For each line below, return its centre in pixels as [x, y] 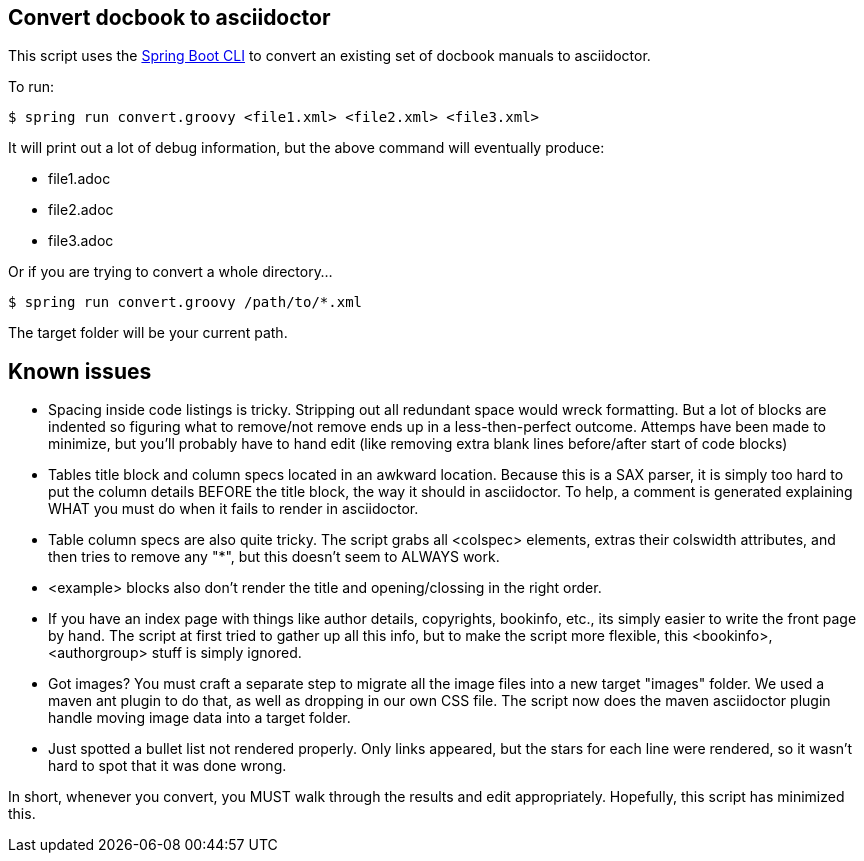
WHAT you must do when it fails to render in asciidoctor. [233, 509]
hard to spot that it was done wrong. [167, 766]
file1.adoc [79, 179]
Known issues [80, 371]
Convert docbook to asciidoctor [169, 17]
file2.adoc [81, 210]
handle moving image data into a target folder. [199, 718]
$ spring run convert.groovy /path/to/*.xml [185, 302]
